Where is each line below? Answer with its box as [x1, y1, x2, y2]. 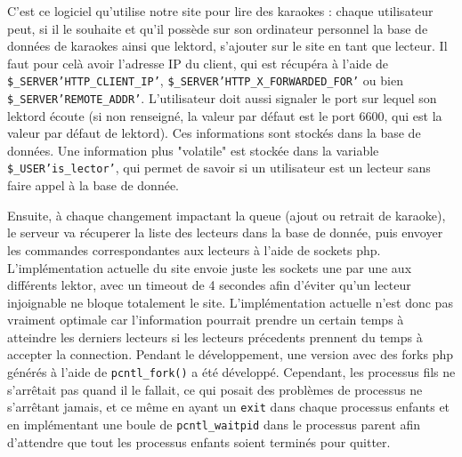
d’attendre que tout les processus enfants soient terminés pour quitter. [7, 432, 391, 451]
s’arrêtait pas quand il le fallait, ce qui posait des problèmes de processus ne [7, 380, 423, 398]
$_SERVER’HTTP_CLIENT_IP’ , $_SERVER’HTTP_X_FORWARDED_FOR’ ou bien [7, 71, 403, 90]
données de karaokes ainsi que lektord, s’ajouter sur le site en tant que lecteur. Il [7, 36, 448, 55]
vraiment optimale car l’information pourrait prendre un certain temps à [7, 310, 404, 329]
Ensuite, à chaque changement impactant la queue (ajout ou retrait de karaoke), [7, 205, 446, 224]
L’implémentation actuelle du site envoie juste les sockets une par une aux [7, 258, 412, 277]
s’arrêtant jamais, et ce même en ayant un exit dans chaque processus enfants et [7, 397, 450, 416]
